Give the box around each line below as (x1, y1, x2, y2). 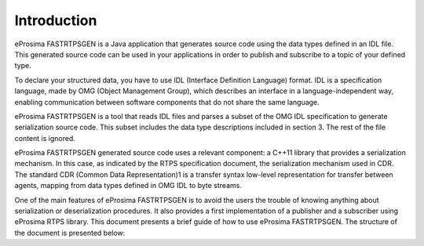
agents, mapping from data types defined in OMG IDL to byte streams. (14, 181, 243, 190)
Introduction (14, 12, 97, 29)
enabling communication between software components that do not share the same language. (14, 97, 320, 107)
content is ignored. (14, 133, 76, 143)
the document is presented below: (14, 228, 126, 237)
